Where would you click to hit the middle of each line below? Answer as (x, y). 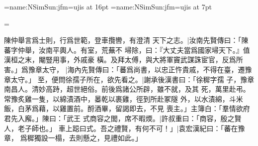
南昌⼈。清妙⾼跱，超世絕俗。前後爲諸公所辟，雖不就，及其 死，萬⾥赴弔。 (127, 89)
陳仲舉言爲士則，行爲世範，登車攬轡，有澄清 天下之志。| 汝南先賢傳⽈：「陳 (126, 40)
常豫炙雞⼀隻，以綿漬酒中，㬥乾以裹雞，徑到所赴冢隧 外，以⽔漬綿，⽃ (120, 98)
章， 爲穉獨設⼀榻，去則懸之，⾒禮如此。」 (73, 138)
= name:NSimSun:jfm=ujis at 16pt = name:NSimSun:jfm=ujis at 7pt (108, 6)
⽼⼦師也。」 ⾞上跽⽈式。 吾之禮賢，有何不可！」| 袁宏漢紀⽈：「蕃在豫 (131, 128)
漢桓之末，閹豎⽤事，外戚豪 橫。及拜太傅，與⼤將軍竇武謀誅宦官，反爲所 (124, 60)
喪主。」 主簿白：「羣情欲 (205, 108)
